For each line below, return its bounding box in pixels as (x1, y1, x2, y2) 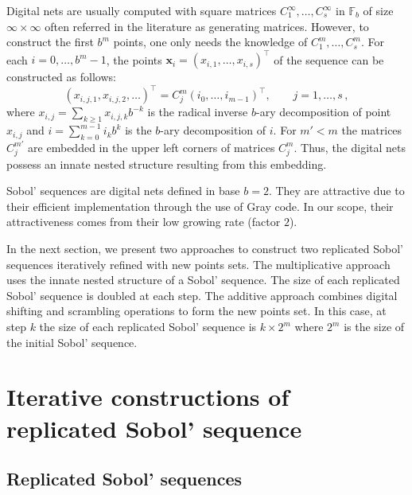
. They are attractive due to (268, 182, 405, 199)
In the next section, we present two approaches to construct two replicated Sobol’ (6, 240, 403, 257)
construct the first (6, 33, 94, 50)
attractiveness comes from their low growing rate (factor (6, 213, 281, 230)
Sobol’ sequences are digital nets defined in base (6, 182, 240, 199)
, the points (106, 51, 162, 68)
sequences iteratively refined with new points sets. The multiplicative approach (6, 255, 391, 272)
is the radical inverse (147, 103, 248, 120)
